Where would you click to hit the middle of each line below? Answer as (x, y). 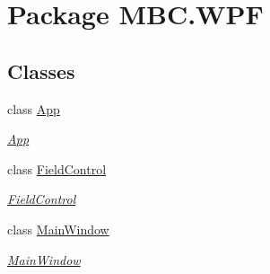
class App (34, 108)
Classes (41, 71)
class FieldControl (57, 168)
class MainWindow (58, 229)
